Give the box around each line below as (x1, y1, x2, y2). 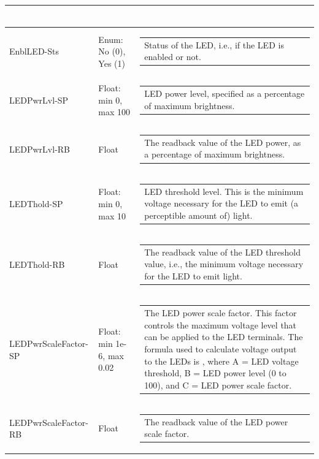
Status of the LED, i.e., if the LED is (144, 38, 284, 51)
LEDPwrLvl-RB (9, 142, 71, 155)
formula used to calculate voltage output (144, 342, 297, 355)
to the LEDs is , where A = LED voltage (144, 354, 299, 367)
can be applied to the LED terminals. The (144, 330, 303, 343)
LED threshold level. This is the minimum (144, 184, 304, 197)
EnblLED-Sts (9, 45, 59, 58)
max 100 (98, 105, 131, 118)
